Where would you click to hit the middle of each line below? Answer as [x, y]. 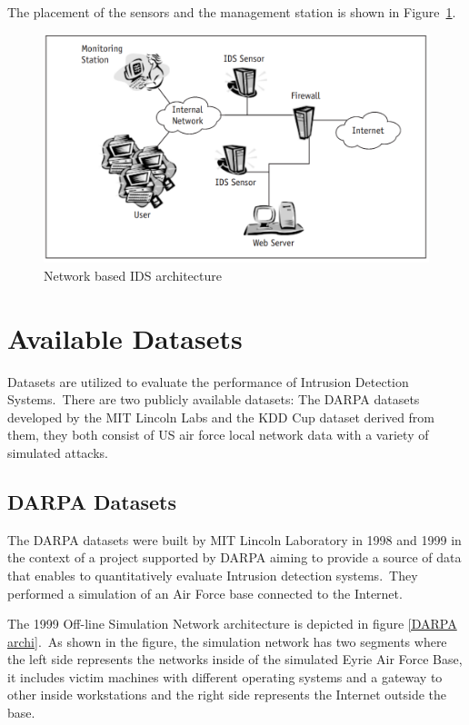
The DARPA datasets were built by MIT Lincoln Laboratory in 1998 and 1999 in [234, 539]
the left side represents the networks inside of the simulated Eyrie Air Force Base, [235, 659]
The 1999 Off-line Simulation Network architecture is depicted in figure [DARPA [232, 624]
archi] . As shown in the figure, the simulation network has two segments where [227, 641]
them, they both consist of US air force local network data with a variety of [218, 435]
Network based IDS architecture [133, 275]
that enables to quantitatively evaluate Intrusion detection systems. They [213, 575]
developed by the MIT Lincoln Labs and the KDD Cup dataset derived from [221, 417]
